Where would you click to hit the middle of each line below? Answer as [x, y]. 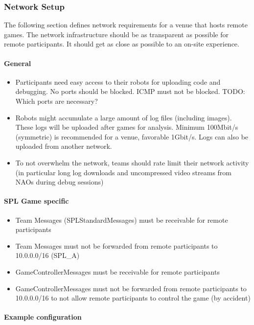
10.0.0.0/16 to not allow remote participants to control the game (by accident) [133, 298]
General [18, 63]
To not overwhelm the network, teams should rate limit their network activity [132, 162]
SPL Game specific [36, 201]
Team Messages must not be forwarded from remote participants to [116, 245]
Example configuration [43, 317]
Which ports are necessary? [57, 101]
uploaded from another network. [64, 146]
